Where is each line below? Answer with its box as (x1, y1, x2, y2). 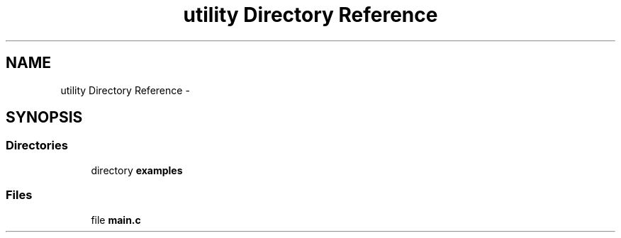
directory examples (91, 164, 183, 176)
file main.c (91, 213, 141, 226)
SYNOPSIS (6, 108, 83, 127)
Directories (6, 138, 68, 153)
